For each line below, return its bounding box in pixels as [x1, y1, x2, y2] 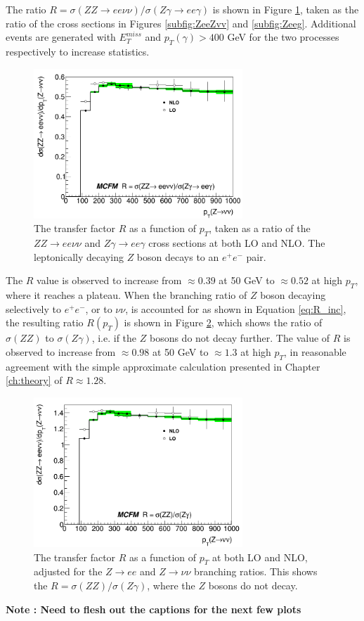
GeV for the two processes [227, 30, 339, 44]
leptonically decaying [34, 249, 124, 264]
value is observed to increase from [37, 273, 182, 288]
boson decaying [260, 288, 326, 302]
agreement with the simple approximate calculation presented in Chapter [6, 359, 320, 373]
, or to [85, 301, 112, 316]
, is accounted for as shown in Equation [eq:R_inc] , [125, 301, 346, 316]
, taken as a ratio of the [209, 221, 311, 236]
